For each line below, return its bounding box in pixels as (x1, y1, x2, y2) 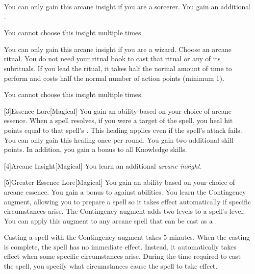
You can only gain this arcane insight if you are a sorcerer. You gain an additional (4, 1, 251, 11)
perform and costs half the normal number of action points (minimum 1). (4, 73, 225, 83)
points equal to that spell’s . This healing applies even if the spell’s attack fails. (4, 125, 242, 135)
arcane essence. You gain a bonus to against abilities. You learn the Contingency (4, 186, 246, 197)
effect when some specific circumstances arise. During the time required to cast (4, 251, 241, 261)
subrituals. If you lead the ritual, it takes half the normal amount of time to (4, 63, 232, 73)
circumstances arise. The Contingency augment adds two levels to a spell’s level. (4, 206, 245, 216)
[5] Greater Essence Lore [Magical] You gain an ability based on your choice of (4, 177, 235, 187)
